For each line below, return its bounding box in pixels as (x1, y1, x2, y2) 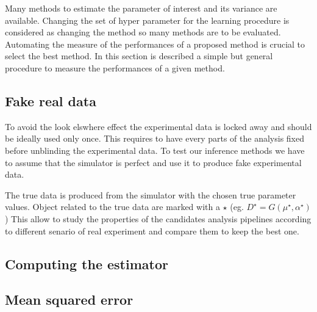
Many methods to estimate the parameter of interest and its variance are (5, 2, 277, 14)
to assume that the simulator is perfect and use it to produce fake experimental (5, 156, 302, 169)
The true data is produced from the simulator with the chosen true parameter (5, 188, 296, 201)
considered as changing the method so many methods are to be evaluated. (5, 26, 281, 38)
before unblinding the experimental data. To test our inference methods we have (5, 143, 305, 156)
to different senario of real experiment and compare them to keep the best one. (5, 224, 299, 237)
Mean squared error (5, 290, 134, 309)
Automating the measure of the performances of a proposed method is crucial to (5, 37, 305, 50)
